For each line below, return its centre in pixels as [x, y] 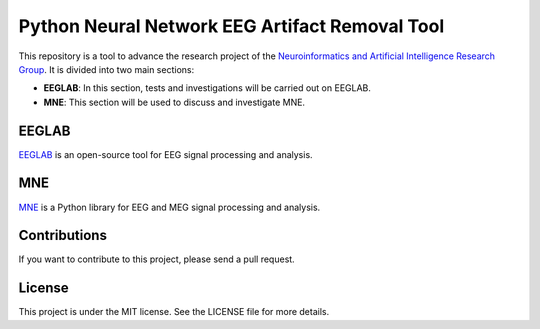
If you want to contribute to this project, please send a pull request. [156, 259]
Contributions [62, 235]
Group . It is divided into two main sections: [106, 69]
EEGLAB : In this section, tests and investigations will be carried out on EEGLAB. [207, 88]
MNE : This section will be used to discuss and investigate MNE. [174, 102]
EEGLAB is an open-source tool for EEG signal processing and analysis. [166, 154]
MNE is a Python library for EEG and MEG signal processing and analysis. [169, 207]
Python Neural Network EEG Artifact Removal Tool [231, 26]
